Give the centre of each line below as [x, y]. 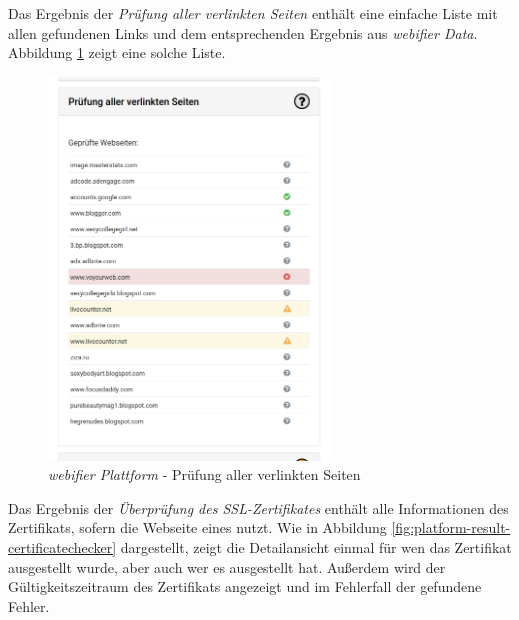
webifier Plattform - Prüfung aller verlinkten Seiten [204, 474]
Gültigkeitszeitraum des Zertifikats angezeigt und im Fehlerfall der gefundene [245, 586]
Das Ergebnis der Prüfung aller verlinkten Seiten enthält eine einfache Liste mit [253, 13]
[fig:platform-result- [451, 527]
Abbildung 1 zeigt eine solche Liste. [117, 52]
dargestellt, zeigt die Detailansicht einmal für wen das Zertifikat [316, 547]
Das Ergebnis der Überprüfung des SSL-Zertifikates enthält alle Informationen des [258, 507]
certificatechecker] [62, 547]
